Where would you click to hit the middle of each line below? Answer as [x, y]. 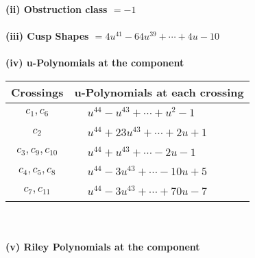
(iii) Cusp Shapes [47, 36]
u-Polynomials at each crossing [159, 92]
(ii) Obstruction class [57, 9]
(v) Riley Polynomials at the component [103, 246]
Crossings [37, 92]
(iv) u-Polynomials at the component [95, 63]
